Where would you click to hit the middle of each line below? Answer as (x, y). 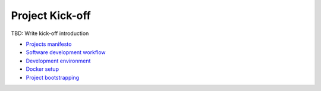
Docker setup (43, 69)
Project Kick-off (51, 15)
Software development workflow (66, 52)
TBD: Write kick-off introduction (50, 33)
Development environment (58, 61)
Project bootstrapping (53, 77)
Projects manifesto (49, 44)
